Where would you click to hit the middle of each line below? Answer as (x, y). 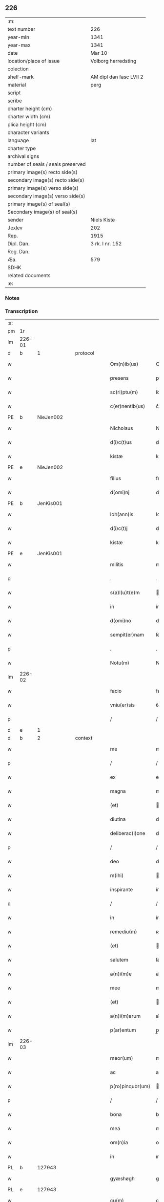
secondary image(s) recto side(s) (46, 180)
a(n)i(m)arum (125, 1016)
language (18, 140)
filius (115, 479)
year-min (18, 37)
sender (16, 219)
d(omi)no (121, 621)
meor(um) (122, 1058)
